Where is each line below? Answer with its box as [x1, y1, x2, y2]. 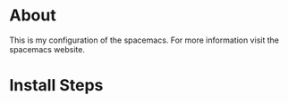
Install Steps [9, 75, 104, 96]
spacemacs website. [9, 44, 85, 54]
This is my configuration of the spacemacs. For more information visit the [9, 35, 280, 45]
